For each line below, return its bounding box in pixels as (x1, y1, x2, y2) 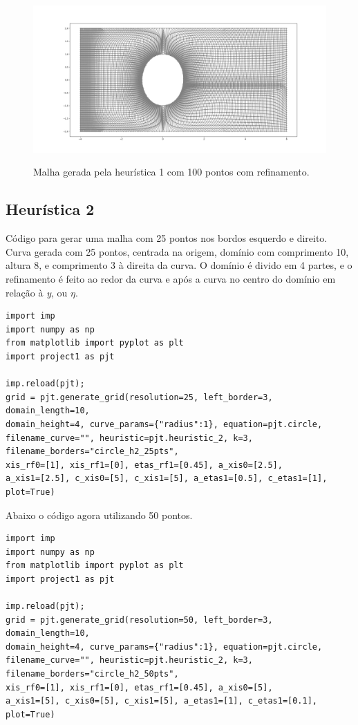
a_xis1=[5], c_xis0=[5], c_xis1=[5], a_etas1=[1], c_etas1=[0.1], (6, 696, 318, 706)
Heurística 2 (6, 198, 95, 220)
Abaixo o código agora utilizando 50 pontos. (6, 507, 193, 522)
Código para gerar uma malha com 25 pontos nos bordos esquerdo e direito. (6, 231, 328, 245)
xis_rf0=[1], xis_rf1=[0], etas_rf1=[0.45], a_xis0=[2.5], (6, 460, 283, 470)
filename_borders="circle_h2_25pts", (6, 446, 179, 457)
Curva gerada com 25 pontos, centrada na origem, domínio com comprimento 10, (6, 244, 349, 258)
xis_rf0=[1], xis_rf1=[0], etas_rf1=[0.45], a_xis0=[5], (6, 682, 273, 693)
